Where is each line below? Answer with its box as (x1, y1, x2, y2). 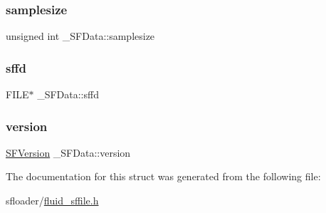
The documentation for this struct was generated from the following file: (6, 169, 321, 184)
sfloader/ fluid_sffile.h (6, 193, 99, 208)
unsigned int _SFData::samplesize (6, 28, 155, 43)
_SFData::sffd (37, 87, 99, 102)
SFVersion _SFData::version (6, 145, 131, 160)
